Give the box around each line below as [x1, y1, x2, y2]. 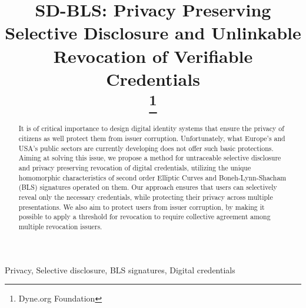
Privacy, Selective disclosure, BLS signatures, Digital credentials [5, 263, 235, 276]
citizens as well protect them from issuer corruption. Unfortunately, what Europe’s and [18, 133, 285, 143]
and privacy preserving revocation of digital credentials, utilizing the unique [18, 163, 251, 173]
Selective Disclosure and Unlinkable [5, 21, 301, 45]
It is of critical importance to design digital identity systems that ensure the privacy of [18, 123, 284, 133]
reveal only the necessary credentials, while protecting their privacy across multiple [18, 192, 273, 202]
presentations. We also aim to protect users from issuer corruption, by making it [18, 202, 265, 212]
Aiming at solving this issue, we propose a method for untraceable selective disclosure [18, 153, 281, 163]
